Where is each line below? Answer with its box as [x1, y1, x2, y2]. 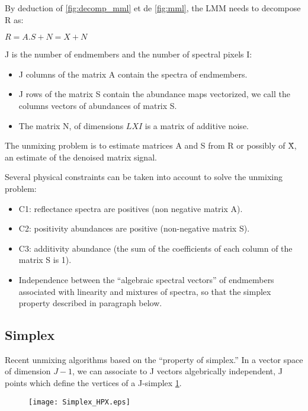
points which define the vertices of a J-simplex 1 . [5, 377, 182, 389]
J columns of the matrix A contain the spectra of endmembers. [18, 68, 248, 80]
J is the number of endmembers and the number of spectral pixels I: [5, 48, 252, 60]
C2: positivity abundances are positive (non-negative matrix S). [18, 222, 250, 235]
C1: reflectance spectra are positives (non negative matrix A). [18, 202, 243, 214]
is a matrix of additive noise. [145, 119, 249, 131]
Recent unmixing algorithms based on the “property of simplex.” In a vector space [5, 353, 303, 365]
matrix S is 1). [18, 253, 72, 266]
